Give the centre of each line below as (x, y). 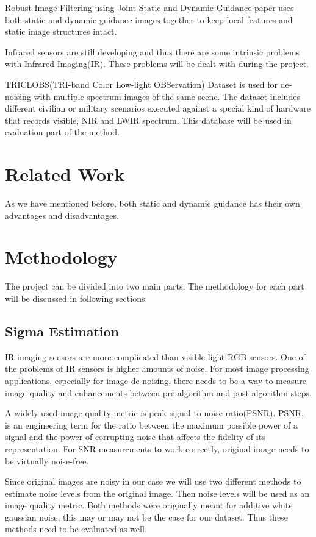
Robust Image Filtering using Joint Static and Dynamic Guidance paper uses (149, 7)
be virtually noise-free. (47, 461)
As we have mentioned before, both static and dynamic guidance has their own (153, 203)
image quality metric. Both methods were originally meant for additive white (149, 505)
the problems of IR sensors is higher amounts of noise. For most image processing (157, 368)
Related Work (65, 174)
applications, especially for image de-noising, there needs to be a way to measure (156, 380)
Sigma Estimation (62, 331)
